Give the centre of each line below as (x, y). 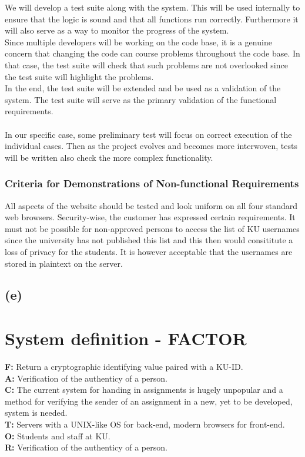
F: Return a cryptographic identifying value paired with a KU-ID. (124, 366)
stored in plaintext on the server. (64, 263)
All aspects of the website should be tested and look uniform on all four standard (151, 205)
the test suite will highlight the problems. (79, 76)
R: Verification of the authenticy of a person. (86, 447)
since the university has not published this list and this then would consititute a (149, 240)
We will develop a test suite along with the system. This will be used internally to (152, 7)
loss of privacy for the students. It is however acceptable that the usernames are (149, 251)
